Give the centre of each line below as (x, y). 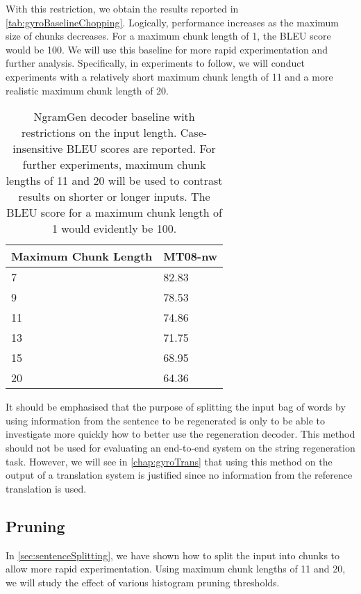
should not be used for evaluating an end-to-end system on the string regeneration (180, 447)
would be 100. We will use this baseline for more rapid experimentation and (167, 49)
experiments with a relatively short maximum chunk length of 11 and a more (169, 76)
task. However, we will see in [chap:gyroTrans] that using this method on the (169, 461)
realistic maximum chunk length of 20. (87, 90)
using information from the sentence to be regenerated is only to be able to (166, 420)
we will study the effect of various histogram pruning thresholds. (143, 582)
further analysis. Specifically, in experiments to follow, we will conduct (155, 63)
